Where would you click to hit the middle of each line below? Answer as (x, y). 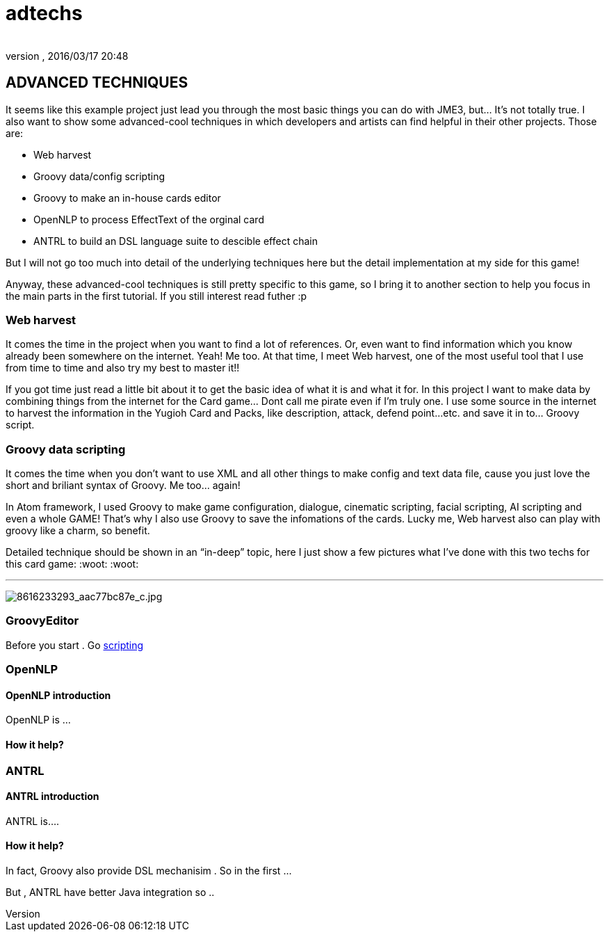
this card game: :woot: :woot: (72, 564)
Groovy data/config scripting (99, 176)
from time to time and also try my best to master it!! (123, 368)
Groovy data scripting (66, 449)
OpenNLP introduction (58, 695)
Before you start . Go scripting (75, 645)
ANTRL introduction (52, 796)
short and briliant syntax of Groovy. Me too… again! (123, 486)
